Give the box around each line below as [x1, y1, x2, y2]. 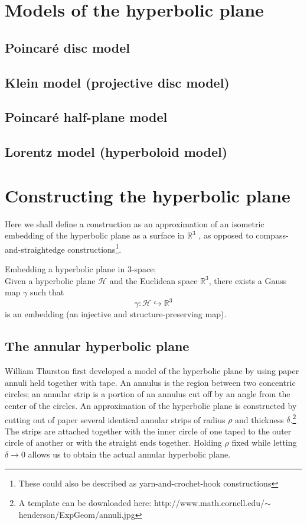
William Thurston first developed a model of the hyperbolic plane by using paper [5, 365, 299, 377]
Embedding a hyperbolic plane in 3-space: [5, 263, 156, 275]
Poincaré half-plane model [5, 108, 168, 126]
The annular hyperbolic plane [5, 337, 190, 355]
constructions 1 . [67, 241, 122, 255]
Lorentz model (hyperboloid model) [5, 143, 228, 161]
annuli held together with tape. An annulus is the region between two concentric [5, 376, 296, 388]
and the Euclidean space [109, 274, 198, 286]
